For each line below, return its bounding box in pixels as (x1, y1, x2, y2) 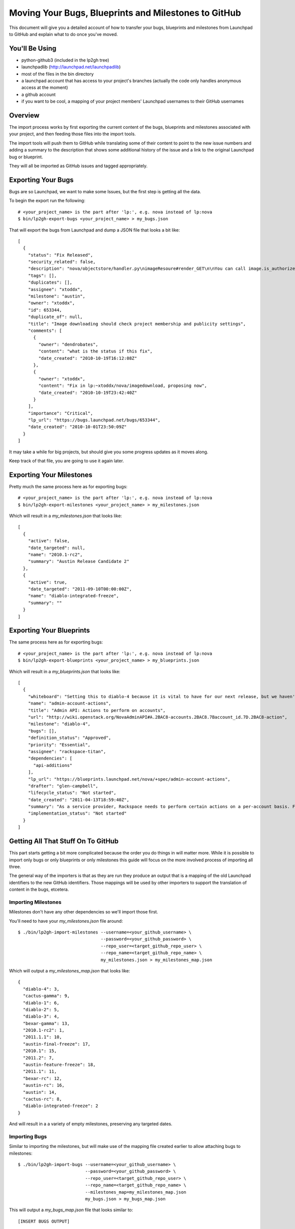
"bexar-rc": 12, (23, 1076, 62, 1081)
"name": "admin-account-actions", (28, 701, 112, 706)
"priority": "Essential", (28, 742, 91, 747)
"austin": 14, (23, 1089, 57, 1095)
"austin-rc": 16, (23, 1083, 65, 1088)
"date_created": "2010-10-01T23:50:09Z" (28, 424, 127, 430)
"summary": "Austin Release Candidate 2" (28, 558, 130, 564)
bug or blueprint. (9, 154, 43, 160)
